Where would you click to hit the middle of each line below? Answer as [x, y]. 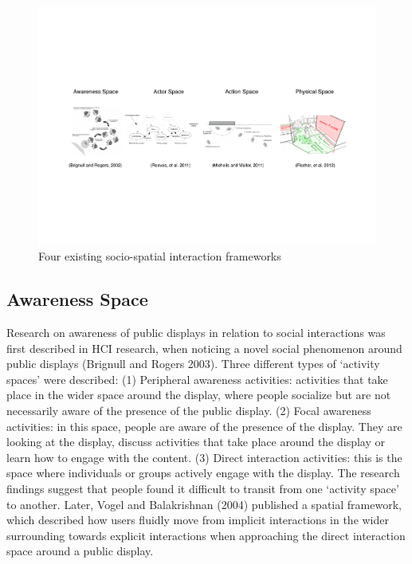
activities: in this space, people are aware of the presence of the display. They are [204, 426]
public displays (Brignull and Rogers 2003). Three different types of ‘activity [193, 364]
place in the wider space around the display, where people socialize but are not [199, 395]
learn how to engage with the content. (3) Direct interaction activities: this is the [204, 457]
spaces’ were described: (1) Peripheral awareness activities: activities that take [197, 379]
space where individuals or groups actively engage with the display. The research [203, 473]
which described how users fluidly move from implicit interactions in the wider [198, 520]
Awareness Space [77, 299]
